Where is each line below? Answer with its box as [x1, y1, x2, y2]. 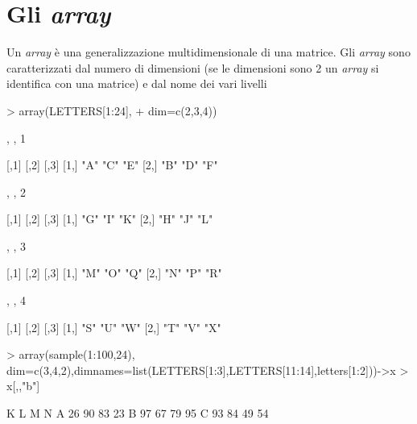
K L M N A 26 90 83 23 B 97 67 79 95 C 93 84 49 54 [6, 405, 269, 422]
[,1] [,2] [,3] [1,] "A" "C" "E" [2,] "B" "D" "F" [6, 156, 218, 173]
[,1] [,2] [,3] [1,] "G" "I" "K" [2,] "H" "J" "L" [6, 210, 213, 227]
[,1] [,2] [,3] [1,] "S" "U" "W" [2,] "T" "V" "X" [6, 318, 221, 335]
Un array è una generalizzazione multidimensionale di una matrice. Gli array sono [6, 44, 411, 60]
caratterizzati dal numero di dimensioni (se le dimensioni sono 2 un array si [6, 59, 379, 76]
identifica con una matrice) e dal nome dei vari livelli [6, 75, 267, 92]
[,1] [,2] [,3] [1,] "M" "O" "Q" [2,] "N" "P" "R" [6, 264, 222, 281]
